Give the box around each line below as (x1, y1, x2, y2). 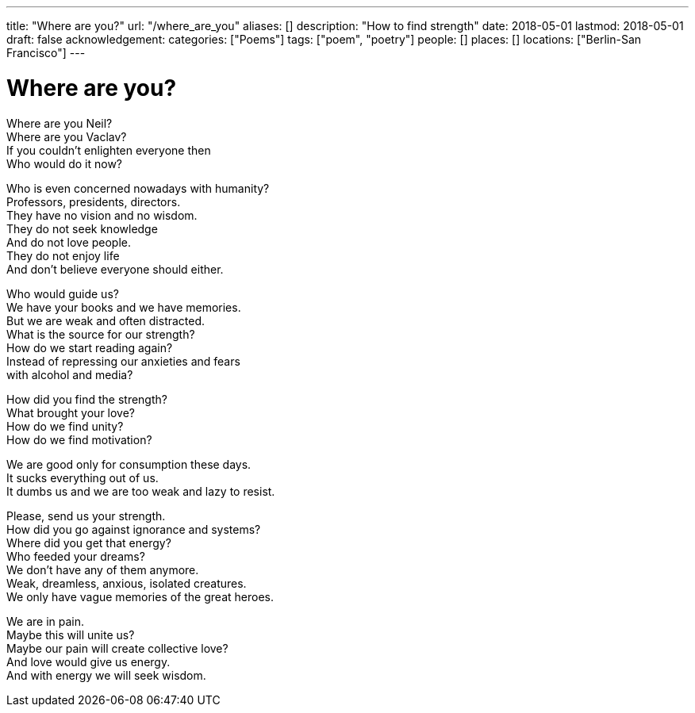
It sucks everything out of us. (6, 470, 159, 485)
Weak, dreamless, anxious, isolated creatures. (6, 576, 247, 590)
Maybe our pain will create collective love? (6, 641, 228, 655)
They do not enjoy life (6, 248, 120, 263)
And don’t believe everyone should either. (6, 262, 224, 276)
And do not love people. (6, 235, 132, 249)
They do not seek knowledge (6, 221, 158, 236)
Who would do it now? (6, 156, 123, 171)
